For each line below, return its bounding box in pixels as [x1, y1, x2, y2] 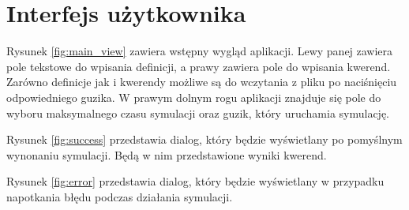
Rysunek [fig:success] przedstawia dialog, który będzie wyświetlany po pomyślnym [6, 131, 403, 148]
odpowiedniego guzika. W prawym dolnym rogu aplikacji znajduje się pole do [6, 88, 381, 105]
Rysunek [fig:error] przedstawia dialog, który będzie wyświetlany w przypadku [6, 173, 385, 189]
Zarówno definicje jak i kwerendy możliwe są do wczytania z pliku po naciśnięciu [6, 73, 397, 90]
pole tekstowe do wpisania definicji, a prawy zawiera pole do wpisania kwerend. [6, 58, 391, 74]
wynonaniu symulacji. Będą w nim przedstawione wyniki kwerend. [6, 146, 327, 163]
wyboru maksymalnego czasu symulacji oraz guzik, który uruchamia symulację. [6, 104, 390, 121]
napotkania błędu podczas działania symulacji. [6, 188, 233, 204]
